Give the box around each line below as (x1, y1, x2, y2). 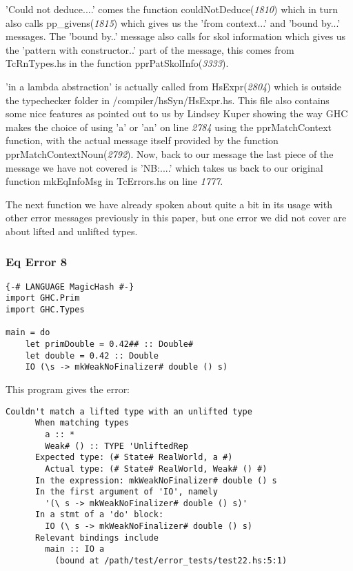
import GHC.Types (6, 305, 85, 315)
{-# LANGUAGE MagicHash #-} (6, 281, 134, 292)
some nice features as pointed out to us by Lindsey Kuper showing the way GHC (6, 106, 348, 121)
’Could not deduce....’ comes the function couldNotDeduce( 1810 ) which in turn (6, 2, 339, 16)
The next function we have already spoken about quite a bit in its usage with (6, 197, 332, 211)
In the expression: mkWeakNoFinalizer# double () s (34, 475, 277, 485)
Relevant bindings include (34, 532, 159, 543)
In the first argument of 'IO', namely (34, 487, 218, 497)
